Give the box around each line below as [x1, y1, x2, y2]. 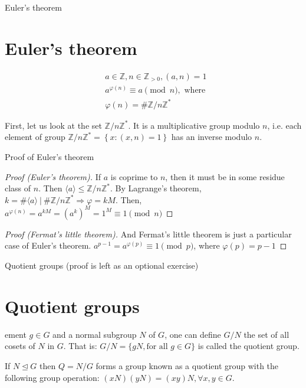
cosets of [5, 340, 35, 352]
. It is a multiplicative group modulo [128, 119, 260, 131]
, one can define [164, 328, 221, 340]
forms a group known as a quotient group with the [96, 359, 279, 371]
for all [146, 343, 168, 351]
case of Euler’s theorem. [5, 239, 91, 252]
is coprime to [110, 170, 158, 182]
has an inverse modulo [171, 131, 252, 143]
